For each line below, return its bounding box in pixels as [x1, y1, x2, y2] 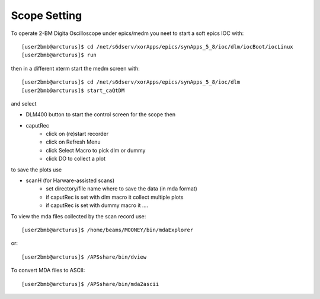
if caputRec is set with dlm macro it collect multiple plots [46, 193, 184, 201]
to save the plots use [11, 166, 62, 173]
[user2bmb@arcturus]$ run [21, 52, 97, 59]
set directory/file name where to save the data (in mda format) [46, 185, 198, 192]
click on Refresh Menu [46, 138, 101, 145]
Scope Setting [11, 9, 82, 22]
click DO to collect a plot [46, 155, 106, 163]
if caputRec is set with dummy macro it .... [46, 202, 148, 209]
